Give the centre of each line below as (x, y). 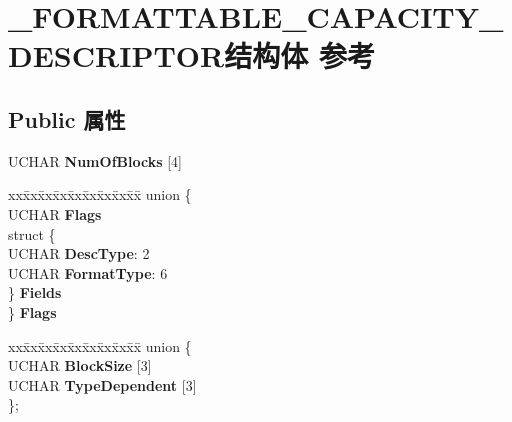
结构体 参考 (299, 55)
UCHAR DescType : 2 (79, 253)
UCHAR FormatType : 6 (88, 272)
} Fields (35, 292)
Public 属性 (67, 118)
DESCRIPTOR (116, 55)
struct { (32, 233)
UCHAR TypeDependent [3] (102, 384)
